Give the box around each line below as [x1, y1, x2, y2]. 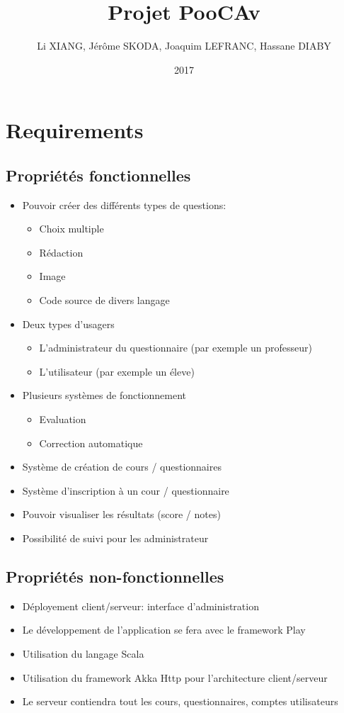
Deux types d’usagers [22, 316, 115, 331]
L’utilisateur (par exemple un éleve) [39, 364, 195, 378]
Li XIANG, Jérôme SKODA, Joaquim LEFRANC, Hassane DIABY [37, 38, 331, 53]
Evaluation [39, 412, 86, 427]
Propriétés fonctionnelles [6, 164, 191, 186]
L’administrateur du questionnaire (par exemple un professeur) [39, 340, 312, 355]
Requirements [6, 116, 144, 145]
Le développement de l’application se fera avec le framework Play [22, 622, 306, 637]
